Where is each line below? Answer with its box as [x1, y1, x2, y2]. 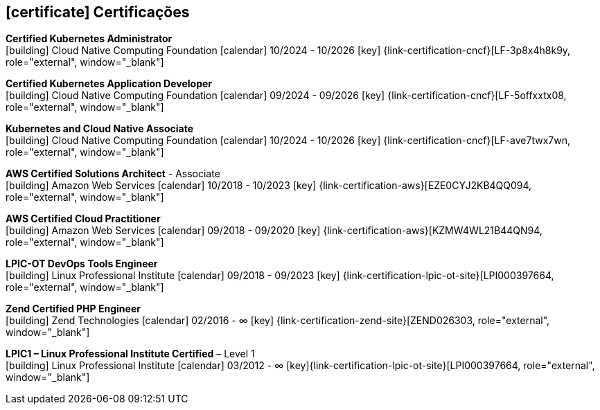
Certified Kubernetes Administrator [6, 33, 173, 45]
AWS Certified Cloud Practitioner [6, 213, 161, 225]
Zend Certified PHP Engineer [6, 303, 141, 315]
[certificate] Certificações [6, 3, 190, 21]
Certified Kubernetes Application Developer [6, 78, 213, 90]
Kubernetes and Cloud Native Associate [6, 123, 193, 135]
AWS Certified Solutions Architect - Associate [6, 168, 220, 180]
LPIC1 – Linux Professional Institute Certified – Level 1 [6, 348, 255, 360]
